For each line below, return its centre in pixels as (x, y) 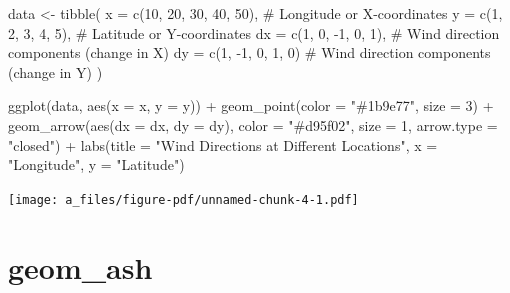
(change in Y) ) (55, 71)
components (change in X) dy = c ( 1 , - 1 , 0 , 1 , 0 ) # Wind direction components (249, 52)
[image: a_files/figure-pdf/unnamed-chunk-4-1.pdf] (183, 199)
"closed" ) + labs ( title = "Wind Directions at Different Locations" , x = (223, 144)
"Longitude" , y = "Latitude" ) (96, 164)
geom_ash (80, 266)
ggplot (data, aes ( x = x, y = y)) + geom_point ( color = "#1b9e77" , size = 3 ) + (251, 105)
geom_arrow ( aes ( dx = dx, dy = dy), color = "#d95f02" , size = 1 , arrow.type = (253, 124)
